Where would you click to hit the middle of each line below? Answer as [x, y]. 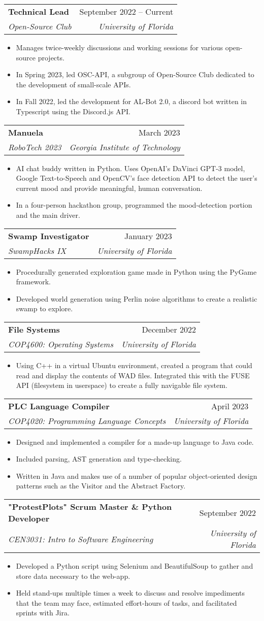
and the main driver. [48, 215]
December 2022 [169, 329]
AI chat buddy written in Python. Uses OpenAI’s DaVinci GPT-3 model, [130, 168]
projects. [51, 57]
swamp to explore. [44, 308]
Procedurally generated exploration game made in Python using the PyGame [136, 271]
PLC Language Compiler [59, 406]
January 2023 [148, 236]
